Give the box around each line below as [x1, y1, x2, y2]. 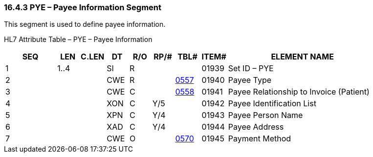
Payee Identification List [228, 98, 316, 109]
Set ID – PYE [228, 63, 274, 74]
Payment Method [228, 134, 291, 144]
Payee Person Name [228, 110, 303, 120]
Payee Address [228, 122, 284, 132]
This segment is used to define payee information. [4, 20, 166, 29]
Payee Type [228, 75, 272, 85]
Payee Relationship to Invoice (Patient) [228, 87, 370, 97]
